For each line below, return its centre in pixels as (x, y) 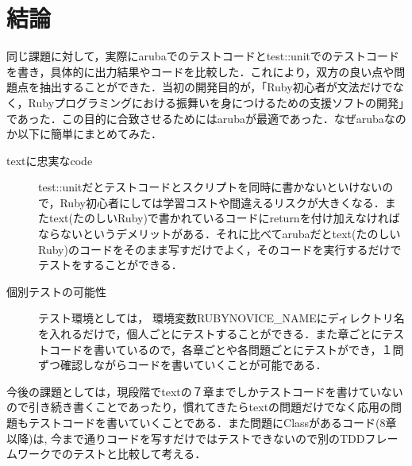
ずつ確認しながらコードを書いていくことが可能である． (183, 365)
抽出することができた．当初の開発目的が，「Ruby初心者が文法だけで (216, 87)
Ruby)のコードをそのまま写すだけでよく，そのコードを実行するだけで (220, 249)
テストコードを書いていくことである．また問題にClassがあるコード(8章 (212, 422)
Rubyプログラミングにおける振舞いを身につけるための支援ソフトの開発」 (216, 102)
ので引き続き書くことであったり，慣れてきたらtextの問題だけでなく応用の (199, 407)
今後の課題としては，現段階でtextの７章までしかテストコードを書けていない (205, 391)
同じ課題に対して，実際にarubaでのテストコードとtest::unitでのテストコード (203, 56)
